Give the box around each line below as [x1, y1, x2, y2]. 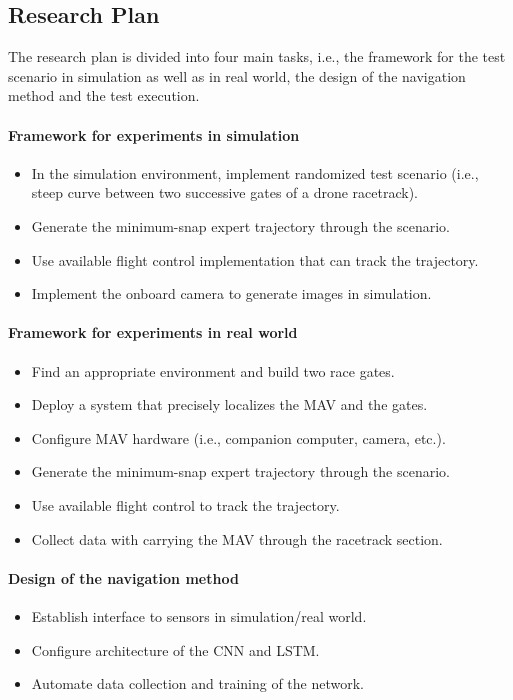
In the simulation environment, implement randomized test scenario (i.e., [31, 162, 479, 183]
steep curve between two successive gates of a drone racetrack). [31, 182, 419, 203]
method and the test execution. [8, 85, 200, 106]
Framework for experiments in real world [8, 322, 298, 343]
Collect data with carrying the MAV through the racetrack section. [31, 528, 443, 549]
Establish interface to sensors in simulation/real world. [31, 605, 367, 626]
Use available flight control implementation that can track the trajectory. [31, 249, 479, 270]
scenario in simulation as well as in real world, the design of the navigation [8, 65, 466, 86]
